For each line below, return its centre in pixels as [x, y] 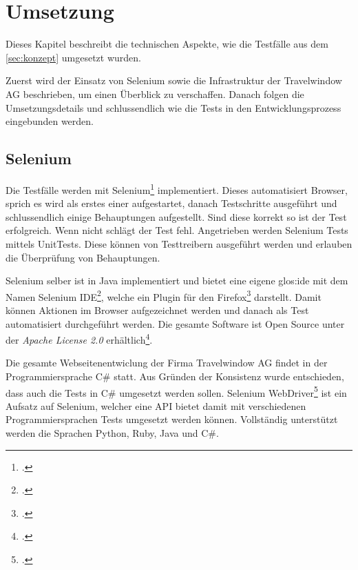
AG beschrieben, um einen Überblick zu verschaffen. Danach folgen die [155, 94]
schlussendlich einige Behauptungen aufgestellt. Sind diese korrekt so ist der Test [176, 216]
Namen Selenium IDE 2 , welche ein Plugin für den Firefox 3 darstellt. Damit [164, 295]
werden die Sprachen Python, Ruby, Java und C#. [112, 433]
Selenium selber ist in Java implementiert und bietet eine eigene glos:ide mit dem [177, 281]
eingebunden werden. [50, 121]
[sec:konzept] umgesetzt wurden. [73, 57]
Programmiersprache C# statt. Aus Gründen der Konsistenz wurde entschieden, [175, 376]
